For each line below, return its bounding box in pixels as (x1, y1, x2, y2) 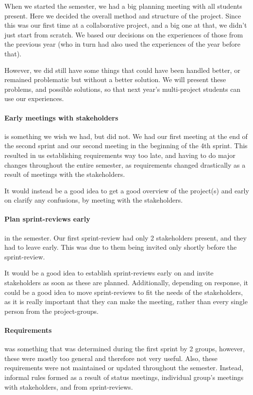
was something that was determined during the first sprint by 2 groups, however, (4, 343, 245, 354)
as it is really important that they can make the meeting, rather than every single (4, 296, 248, 307)
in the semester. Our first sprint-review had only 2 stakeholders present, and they (4, 232, 247, 242)
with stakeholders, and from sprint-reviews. (4, 381, 133, 392)
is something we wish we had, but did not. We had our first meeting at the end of (4, 131, 248, 141)
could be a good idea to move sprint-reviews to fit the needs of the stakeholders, (4, 287, 243, 297)
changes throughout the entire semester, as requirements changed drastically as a (4, 159, 246, 170)
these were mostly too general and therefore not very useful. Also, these (4, 353, 218, 363)
